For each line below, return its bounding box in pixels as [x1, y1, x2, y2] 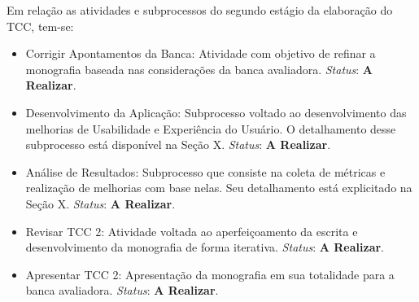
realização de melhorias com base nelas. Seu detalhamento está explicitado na [25, 179, 412, 196]
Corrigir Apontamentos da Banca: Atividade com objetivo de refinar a [25, 45, 376, 62]
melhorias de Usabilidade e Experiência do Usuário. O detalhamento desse [25, 120, 396, 137]
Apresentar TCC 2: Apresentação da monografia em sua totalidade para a [25, 265, 395, 282]
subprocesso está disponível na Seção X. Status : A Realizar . [25, 136, 331, 153]
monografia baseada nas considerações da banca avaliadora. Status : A [25, 60, 373, 77]
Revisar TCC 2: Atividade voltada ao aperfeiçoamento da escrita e [25, 222, 358, 239]
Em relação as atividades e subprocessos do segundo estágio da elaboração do [7, 2, 393, 18]
